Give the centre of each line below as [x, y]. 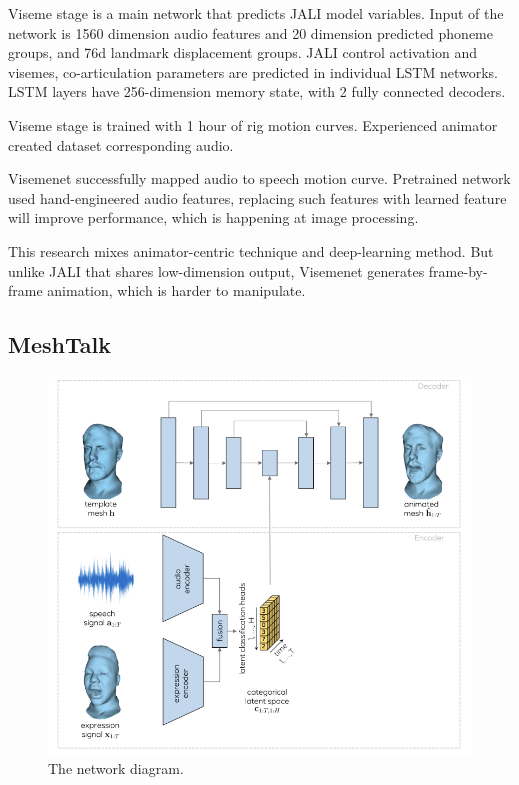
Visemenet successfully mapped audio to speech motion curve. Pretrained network [259, 178]
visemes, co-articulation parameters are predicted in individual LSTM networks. [253, 71]
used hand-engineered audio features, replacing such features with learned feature [257, 197]
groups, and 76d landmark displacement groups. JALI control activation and [243, 52]
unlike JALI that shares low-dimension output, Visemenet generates [216, 270]
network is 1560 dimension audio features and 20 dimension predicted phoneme [250, 32]
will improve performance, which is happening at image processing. [213, 217]
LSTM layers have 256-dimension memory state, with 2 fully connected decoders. [257, 91]
